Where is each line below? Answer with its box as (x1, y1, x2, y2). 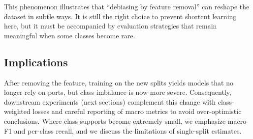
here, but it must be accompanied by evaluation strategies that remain (4, 21, 217, 31)
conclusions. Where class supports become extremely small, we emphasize (4, 115, 226, 126)
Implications (4, 54, 68, 69)
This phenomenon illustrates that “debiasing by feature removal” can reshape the (4, 1, 250, 11)
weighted (4, 106, 31, 116)
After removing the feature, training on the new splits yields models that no (4, 77, 233, 87)
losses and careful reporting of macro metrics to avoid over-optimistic (32, 106, 242, 116)
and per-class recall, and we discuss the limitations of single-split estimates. (14, 125, 242, 136)
